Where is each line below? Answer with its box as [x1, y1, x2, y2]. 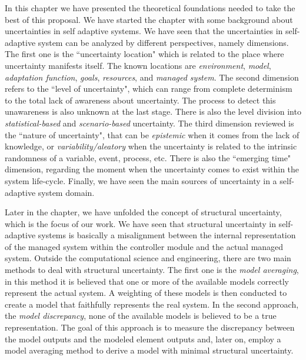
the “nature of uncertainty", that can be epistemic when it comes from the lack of [5, 128, 300, 141]
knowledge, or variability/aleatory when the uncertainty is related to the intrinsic [5, 140, 297, 152]
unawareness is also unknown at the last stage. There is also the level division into [5, 105, 301, 118]
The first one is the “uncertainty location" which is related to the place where [5, 48, 284, 60]
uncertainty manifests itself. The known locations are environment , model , [5, 59, 271, 71]
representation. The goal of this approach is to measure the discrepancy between [5, 321, 295, 334]
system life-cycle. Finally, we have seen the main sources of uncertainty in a [5, 174, 277, 186]
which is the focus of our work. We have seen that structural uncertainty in [5, 217, 276, 229]
